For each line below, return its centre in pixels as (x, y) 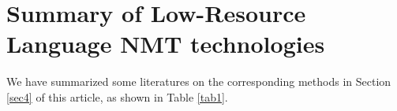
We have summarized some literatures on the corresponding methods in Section (199, 81)
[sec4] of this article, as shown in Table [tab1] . (117, 96)
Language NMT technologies (166, 44)
